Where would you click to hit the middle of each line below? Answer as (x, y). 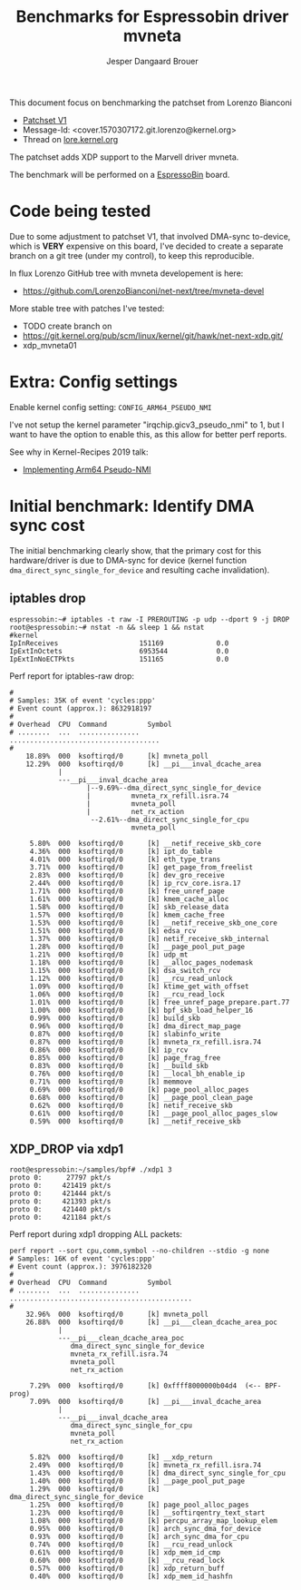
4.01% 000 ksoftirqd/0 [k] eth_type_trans (125, 859)
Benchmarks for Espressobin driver (152, 17)
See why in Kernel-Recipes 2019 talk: (79, 452)
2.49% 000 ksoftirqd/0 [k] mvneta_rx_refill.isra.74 (145, 1466)
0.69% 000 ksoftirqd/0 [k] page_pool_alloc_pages (139, 1089)
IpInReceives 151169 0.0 (119, 643)
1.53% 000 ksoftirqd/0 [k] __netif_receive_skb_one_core (154, 923)
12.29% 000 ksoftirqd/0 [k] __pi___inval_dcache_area (143, 764)
